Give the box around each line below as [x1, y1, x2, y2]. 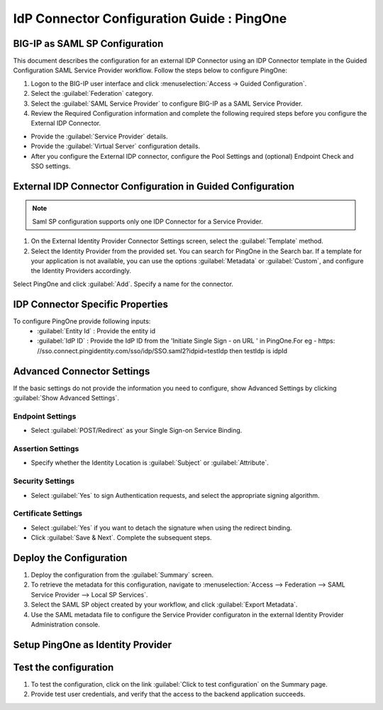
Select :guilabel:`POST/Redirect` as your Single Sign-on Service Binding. [30, 426, 243, 435]
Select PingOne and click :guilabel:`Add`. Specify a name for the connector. [13, 279, 234, 288]
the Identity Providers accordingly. [30, 267, 131, 275]
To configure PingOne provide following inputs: [13, 316, 151, 326]
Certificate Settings [13, 509, 83, 518]
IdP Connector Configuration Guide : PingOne [13, 11, 287, 26]
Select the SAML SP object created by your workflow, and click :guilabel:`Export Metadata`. [30, 600, 298, 609]
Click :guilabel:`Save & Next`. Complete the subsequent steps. [30, 533, 212, 542]
